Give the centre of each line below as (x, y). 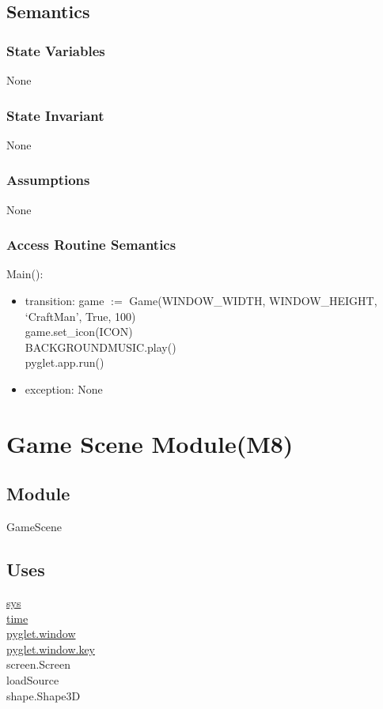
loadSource (33, 679)
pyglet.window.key (51, 649)
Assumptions (48, 180)
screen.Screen (39, 664)
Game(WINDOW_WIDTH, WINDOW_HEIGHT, (253, 301)
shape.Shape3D (44, 695)
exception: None (64, 389)
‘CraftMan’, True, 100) (80, 316)
